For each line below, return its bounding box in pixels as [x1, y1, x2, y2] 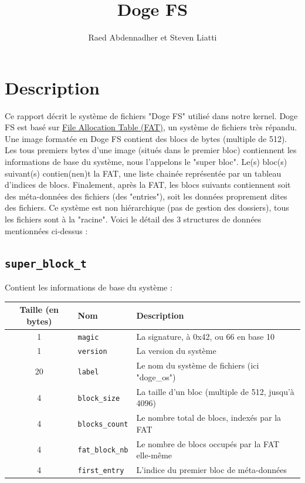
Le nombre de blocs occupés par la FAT [136, 437, 280, 450]
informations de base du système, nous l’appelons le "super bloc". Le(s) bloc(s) [5, 156, 287, 168]
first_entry [77, 467, 124, 475]
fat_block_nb [77, 446, 128, 455]
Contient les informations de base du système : [5, 281, 172, 293]
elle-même [136, 449, 172, 461]
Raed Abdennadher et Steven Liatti [88, 31, 217, 43]
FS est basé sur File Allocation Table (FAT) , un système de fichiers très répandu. [5, 121, 297, 133]
